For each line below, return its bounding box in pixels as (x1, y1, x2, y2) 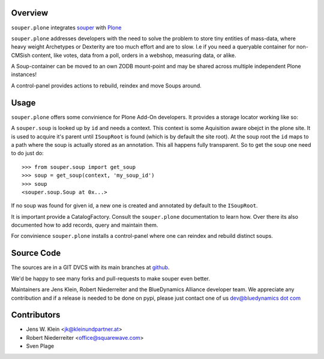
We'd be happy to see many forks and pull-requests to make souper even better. (11, 274, 210, 282)
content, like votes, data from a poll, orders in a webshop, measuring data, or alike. (31, 52, 236, 59)
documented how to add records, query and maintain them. (11, 222, 158, 229)
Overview (11, 8, 49, 18)
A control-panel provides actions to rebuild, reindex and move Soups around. (11, 82, 202, 89)
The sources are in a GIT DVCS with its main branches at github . (11, 264, 170, 271)
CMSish (11, 52, 31, 59)
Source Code (11, 248, 61, 258)
